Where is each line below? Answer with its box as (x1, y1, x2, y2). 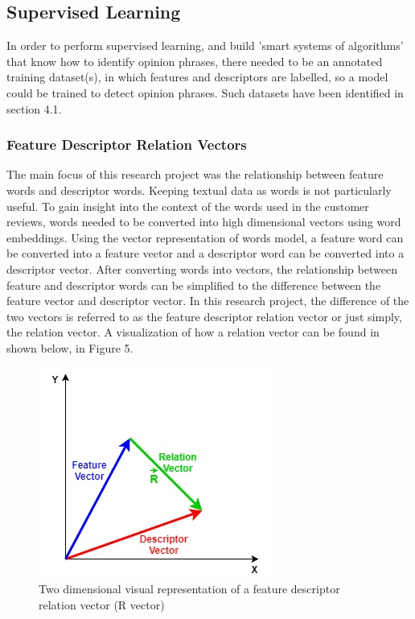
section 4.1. (6, 100, 62, 117)
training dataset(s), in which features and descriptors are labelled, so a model (6, 68, 388, 85)
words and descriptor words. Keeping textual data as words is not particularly (6, 181, 392, 198)
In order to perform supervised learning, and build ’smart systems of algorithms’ (6, 37, 404, 54)
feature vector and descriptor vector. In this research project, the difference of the (6, 292, 409, 309)
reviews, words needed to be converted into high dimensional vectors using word (6, 213, 401, 230)
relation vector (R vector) (39, 596, 165, 613)
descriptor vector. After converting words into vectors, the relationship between (6, 260, 397, 277)
